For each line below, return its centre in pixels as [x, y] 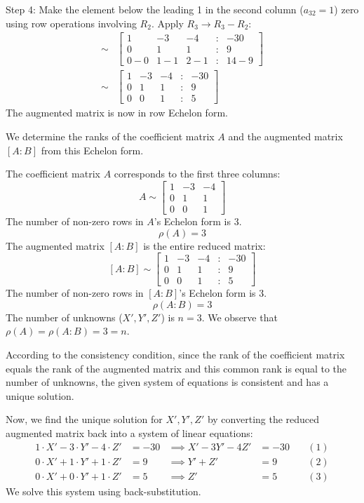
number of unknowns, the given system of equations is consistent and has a [167, 382]
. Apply [167, 23]
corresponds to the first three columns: [197, 174]
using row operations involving [71, 23]
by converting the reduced [263, 419]
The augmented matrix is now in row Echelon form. [117, 113]
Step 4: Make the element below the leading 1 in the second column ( [155, 9]
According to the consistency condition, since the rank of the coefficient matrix [175, 354]
